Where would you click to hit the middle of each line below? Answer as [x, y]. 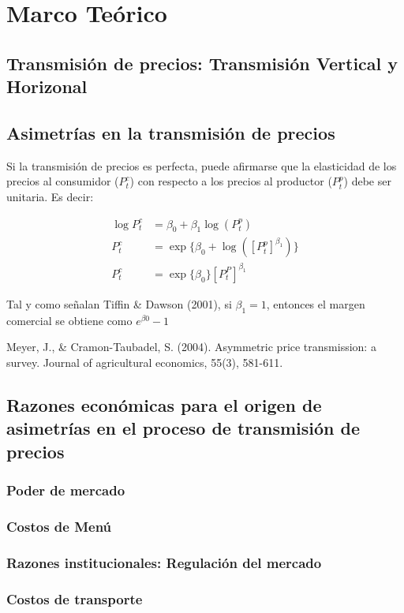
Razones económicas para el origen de [164, 404]
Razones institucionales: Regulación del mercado [164, 562]
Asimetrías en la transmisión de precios [171, 132]
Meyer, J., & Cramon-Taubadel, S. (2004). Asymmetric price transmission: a [191, 347]
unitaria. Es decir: [50, 196]
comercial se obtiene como [69, 320]
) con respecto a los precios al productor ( [231, 181]
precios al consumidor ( [63, 181]
